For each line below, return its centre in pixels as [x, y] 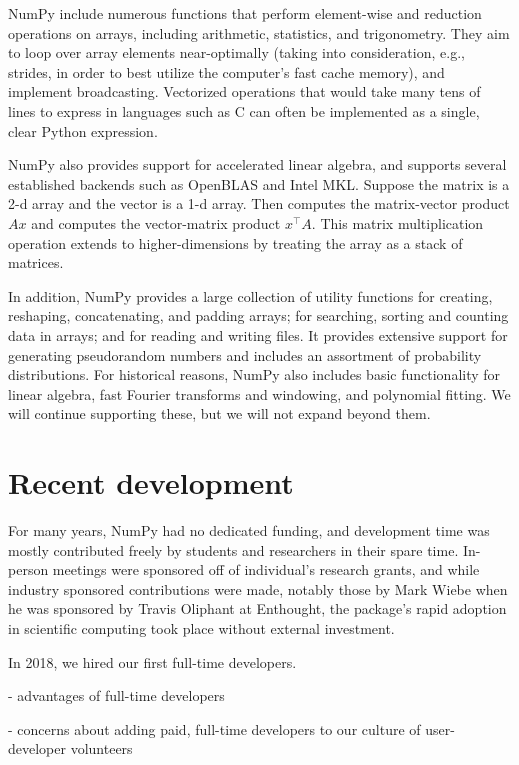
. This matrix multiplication [397, 222]
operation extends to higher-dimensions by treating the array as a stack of [235, 242]
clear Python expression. [83, 130]
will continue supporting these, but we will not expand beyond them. [219, 413]
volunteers [101, 748]
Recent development [151, 482]
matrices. [36, 262]
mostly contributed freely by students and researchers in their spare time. [233, 549]
